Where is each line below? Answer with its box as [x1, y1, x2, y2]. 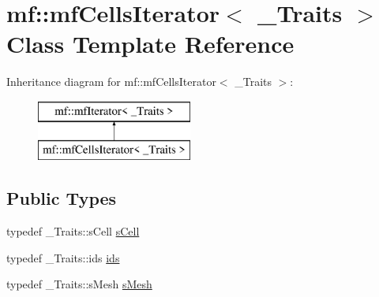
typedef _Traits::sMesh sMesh [6, 276, 152, 292]
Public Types [6, 186, 117, 210]
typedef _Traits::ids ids [6, 249, 120, 265]
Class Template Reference [6, 28, 295, 60]
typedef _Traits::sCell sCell [6, 223, 140, 239]
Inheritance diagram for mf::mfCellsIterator [6, 73, 216, 90]
